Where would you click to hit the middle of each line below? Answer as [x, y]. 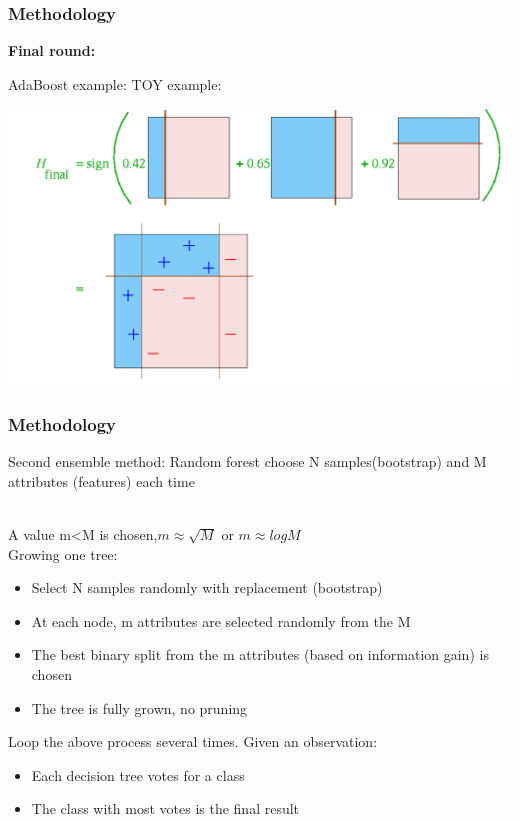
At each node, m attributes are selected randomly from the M [221, 620]
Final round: [52, 50]
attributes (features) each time [101, 480]
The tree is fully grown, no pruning [139, 707]
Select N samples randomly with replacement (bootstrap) [207, 587]
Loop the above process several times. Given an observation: [193, 741]
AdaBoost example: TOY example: [115, 83]
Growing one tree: [63, 553]
